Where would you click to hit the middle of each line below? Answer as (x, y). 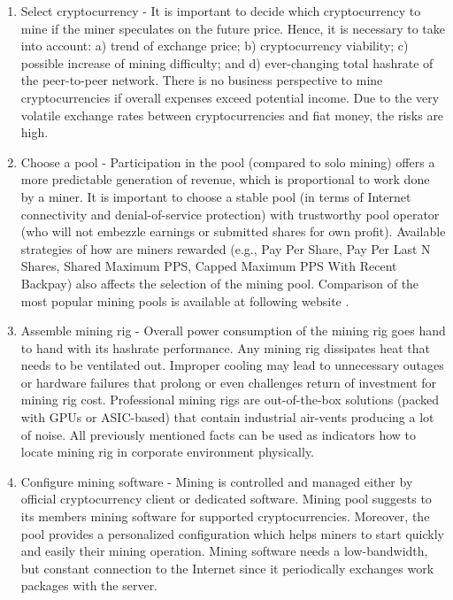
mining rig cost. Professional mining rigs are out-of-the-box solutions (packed (230, 400)
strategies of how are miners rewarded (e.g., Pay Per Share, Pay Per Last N (226, 248)
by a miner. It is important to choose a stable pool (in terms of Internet (216, 196)
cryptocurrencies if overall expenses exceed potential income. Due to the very (230, 97)
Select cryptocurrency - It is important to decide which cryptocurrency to (221, 11)
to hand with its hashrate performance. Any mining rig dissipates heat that (225, 347)
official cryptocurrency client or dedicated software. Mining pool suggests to (226, 499)
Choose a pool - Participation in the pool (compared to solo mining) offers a (228, 162)
